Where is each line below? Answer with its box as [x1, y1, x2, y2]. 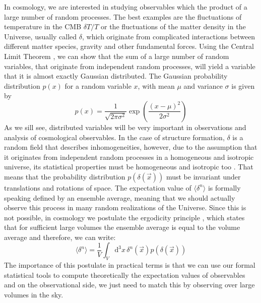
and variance [183, 80, 223, 91]
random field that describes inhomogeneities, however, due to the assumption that [4, 142, 257, 152]
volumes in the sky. [4, 289, 63, 300]
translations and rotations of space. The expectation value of [4, 182, 191, 193]
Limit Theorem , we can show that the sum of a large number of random [4, 50, 229, 61]
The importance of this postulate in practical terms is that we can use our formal [4, 260, 255, 270]
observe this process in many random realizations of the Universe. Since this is [4, 202, 246, 213]
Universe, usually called [4, 31, 77, 41]
